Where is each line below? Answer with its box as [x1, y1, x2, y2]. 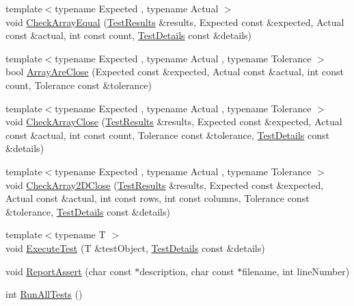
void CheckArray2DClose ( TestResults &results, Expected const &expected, [5, 177, 324, 192]
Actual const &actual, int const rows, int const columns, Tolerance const [5, 191, 310, 205]
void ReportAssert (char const [5, 264, 132, 278]
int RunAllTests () [5, 287, 83, 301]
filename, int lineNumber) [242, 264, 350, 278]
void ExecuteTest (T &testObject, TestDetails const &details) [5, 240, 265, 255]
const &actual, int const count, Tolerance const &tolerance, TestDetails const [5, 127, 329, 142]
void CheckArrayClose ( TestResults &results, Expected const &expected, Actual [5, 114, 342, 129]
